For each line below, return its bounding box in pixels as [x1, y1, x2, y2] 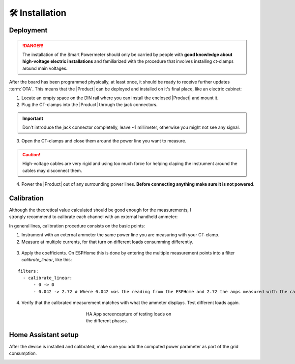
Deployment [9, 26, 48, 34]
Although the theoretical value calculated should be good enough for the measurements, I [9, 207, 191, 213]
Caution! [22, 151, 41, 157]
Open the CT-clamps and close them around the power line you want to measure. [21, 138, 186, 144]
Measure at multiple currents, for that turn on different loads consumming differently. [21, 239, 194, 245]
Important [22, 115, 44, 121]
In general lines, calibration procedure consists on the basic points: [9, 223, 145, 228]
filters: [18, 268, 39, 274]
